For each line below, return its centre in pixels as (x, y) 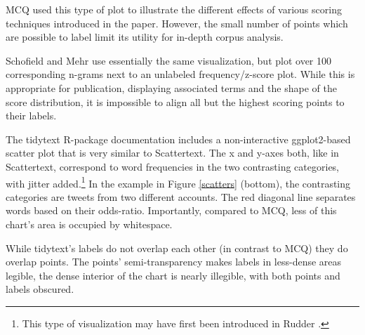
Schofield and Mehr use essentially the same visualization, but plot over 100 (169, 60)
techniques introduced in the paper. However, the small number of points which (177, 23)
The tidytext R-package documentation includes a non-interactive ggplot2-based (178, 139)
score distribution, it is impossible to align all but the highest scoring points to (175, 101)
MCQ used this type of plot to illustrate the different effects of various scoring (174, 9)
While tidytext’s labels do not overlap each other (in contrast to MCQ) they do (177, 248)
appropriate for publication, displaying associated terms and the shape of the (171, 87)
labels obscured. (40, 289)
